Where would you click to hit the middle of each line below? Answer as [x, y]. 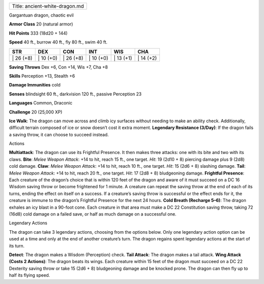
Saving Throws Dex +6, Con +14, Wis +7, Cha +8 [58, 67]
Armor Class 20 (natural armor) [41, 24]
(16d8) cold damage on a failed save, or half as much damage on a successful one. [93, 214]
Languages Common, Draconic [41, 103]
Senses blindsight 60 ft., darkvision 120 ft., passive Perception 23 [75, 94]
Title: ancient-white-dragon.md [48, 6]
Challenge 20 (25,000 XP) [36, 112]
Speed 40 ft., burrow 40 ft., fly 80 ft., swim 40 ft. [58, 42]
